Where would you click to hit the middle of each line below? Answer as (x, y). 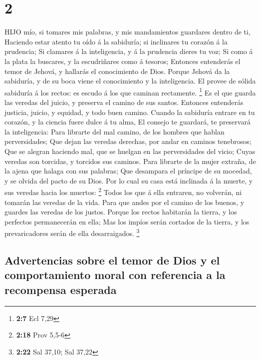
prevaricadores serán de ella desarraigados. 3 (72, 232)
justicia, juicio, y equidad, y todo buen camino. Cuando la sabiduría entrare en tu (130, 112)
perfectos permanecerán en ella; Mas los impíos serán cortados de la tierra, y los (127, 221)
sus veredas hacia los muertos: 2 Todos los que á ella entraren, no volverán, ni (123, 191)
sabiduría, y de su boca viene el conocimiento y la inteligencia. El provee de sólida (130, 81)
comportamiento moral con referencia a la (115, 275)
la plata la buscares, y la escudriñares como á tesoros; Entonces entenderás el (123, 61)
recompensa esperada (61, 289)
